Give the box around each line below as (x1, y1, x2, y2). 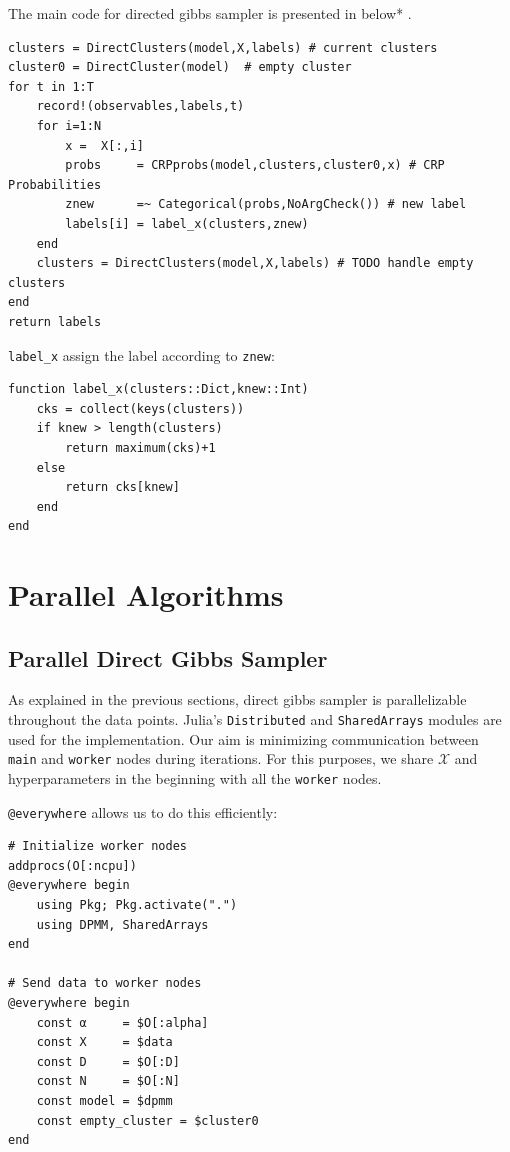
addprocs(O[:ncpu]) (8, 858, 137, 873)
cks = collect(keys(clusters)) (36, 401, 245, 416)
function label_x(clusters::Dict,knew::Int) (8, 382, 309, 397)
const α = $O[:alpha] (36, 1015, 209, 1030)
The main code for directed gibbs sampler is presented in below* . (8, 3, 412, 23)
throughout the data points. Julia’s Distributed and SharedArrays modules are (8, 709, 502, 730)
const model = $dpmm (36, 1094, 173, 1109)
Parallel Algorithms (8, 574, 284, 615)
